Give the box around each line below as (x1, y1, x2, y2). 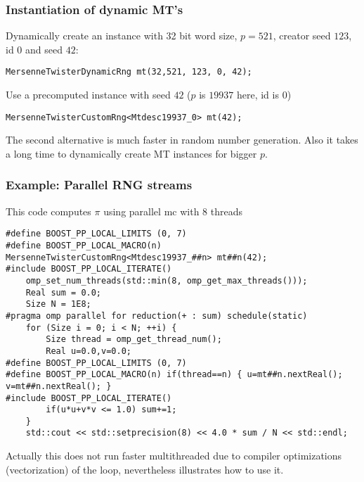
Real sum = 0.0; (25, 287, 102, 298)
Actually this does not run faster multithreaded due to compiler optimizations (6, 448, 342, 463)
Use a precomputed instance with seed (6, 87, 171, 102)
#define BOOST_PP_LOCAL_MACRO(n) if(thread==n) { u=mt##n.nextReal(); (6, 369, 343, 380)
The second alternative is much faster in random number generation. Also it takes (6, 132, 358, 147)
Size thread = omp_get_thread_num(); (46, 334, 222, 345)
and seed (25, 42, 63, 56)
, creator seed (273, 28, 331, 43)
